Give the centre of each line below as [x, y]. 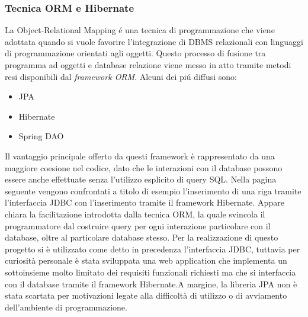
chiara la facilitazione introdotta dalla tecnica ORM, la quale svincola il [135, 214]
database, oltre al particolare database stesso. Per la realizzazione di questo [142, 237]
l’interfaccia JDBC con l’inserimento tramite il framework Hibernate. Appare [145, 202]
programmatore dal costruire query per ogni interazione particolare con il [138, 225]
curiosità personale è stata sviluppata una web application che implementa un [146, 260]
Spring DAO [41, 136]
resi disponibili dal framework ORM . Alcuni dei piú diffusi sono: [121, 76]
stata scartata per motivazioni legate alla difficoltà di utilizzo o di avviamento [146, 295]
